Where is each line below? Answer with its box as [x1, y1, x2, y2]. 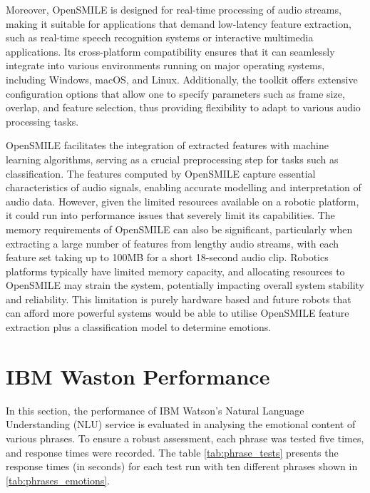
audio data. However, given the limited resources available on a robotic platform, [6, 193, 359, 208]
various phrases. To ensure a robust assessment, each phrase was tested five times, [6, 430, 364, 445]
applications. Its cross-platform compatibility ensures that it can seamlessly [6, 44, 335, 59]
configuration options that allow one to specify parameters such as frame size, [6, 86, 345, 101]
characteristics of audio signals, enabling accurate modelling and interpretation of [6, 180, 361, 195]
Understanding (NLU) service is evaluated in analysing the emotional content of [6, 417, 356, 432]
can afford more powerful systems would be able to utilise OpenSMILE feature [6, 305, 349, 320]
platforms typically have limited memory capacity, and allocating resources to [6, 263, 345, 278]
